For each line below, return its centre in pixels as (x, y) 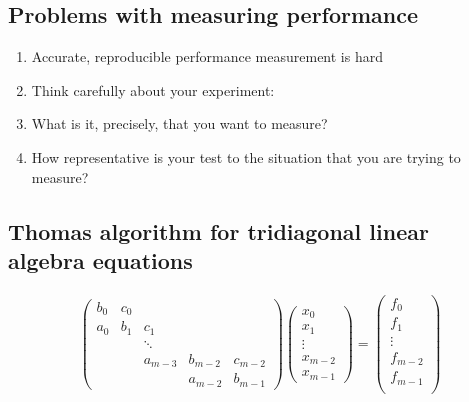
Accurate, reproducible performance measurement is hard (207, 56)
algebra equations (100, 259)
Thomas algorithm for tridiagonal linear (218, 230)
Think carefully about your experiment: (153, 89)
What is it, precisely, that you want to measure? (179, 123)
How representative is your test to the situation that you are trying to (246, 156)
